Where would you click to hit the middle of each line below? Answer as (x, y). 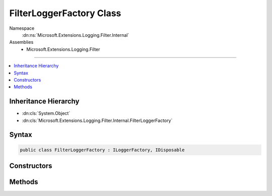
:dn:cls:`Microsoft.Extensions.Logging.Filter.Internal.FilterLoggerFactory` (97, 120)
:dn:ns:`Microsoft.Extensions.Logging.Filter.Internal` (76, 35)
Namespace (22, 28)
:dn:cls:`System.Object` (46, 113)
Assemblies (21, 42)
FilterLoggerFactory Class (65, 13)
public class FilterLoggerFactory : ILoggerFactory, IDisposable (102, 150)
